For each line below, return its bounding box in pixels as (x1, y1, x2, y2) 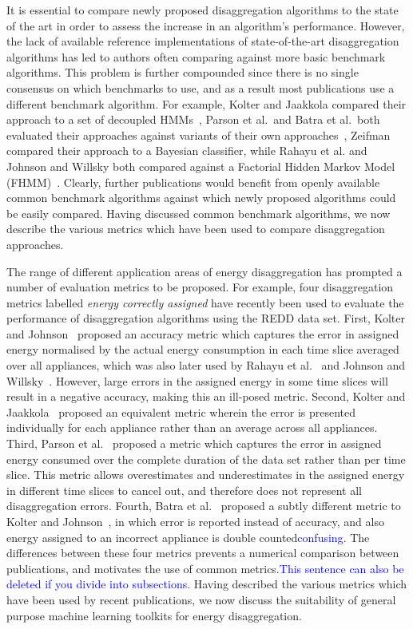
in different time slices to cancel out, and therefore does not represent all (6, 481, 362, 498)
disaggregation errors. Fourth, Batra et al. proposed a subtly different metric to (6, 497, 401, 514)
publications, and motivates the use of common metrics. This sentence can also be (6, 560, 404, 576)
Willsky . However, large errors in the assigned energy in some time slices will (6, 372, 388, 389)
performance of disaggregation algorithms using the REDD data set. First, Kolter (6, 310, 405, 326)
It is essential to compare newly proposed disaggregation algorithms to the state (6, 2, 399, 18)
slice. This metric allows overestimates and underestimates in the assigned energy (6, 466, 405, 483)
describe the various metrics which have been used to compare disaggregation (6, 220, 385, 237)
